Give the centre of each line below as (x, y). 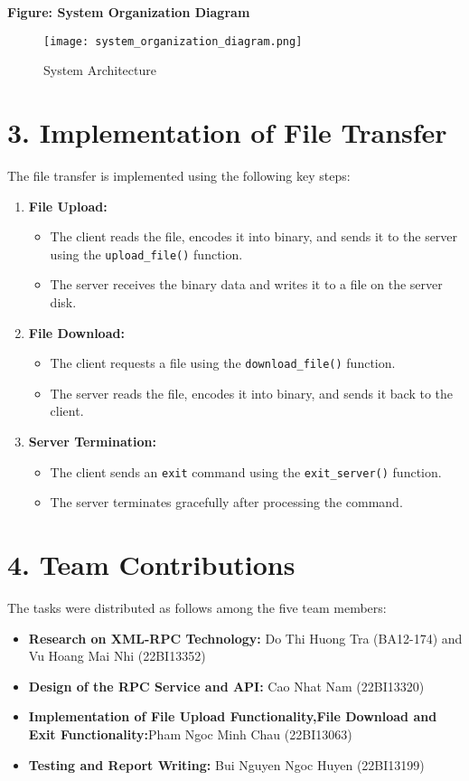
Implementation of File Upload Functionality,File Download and (233, 716)
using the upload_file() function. (146, 254)
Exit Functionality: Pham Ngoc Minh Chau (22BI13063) (190, 734)
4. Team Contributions (151, 565)
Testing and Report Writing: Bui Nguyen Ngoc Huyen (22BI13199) (226, 764)
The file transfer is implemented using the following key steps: (179, 175)
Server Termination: (92, 442)
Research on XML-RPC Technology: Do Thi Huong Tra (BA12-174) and (245, 638)
